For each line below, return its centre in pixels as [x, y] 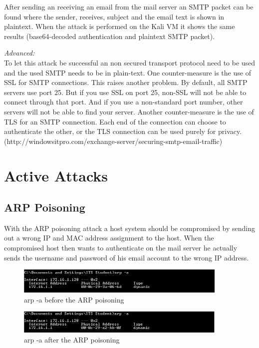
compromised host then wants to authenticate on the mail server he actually [121, 248]
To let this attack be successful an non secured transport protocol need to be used [130, 62]
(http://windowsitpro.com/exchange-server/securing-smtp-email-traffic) [113, 141]
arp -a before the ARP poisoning [74, 299]
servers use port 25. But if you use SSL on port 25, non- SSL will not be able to [125, 92]
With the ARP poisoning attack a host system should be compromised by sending [130, 228]
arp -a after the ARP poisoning [72, 340]
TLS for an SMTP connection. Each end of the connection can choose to [115, 121]
